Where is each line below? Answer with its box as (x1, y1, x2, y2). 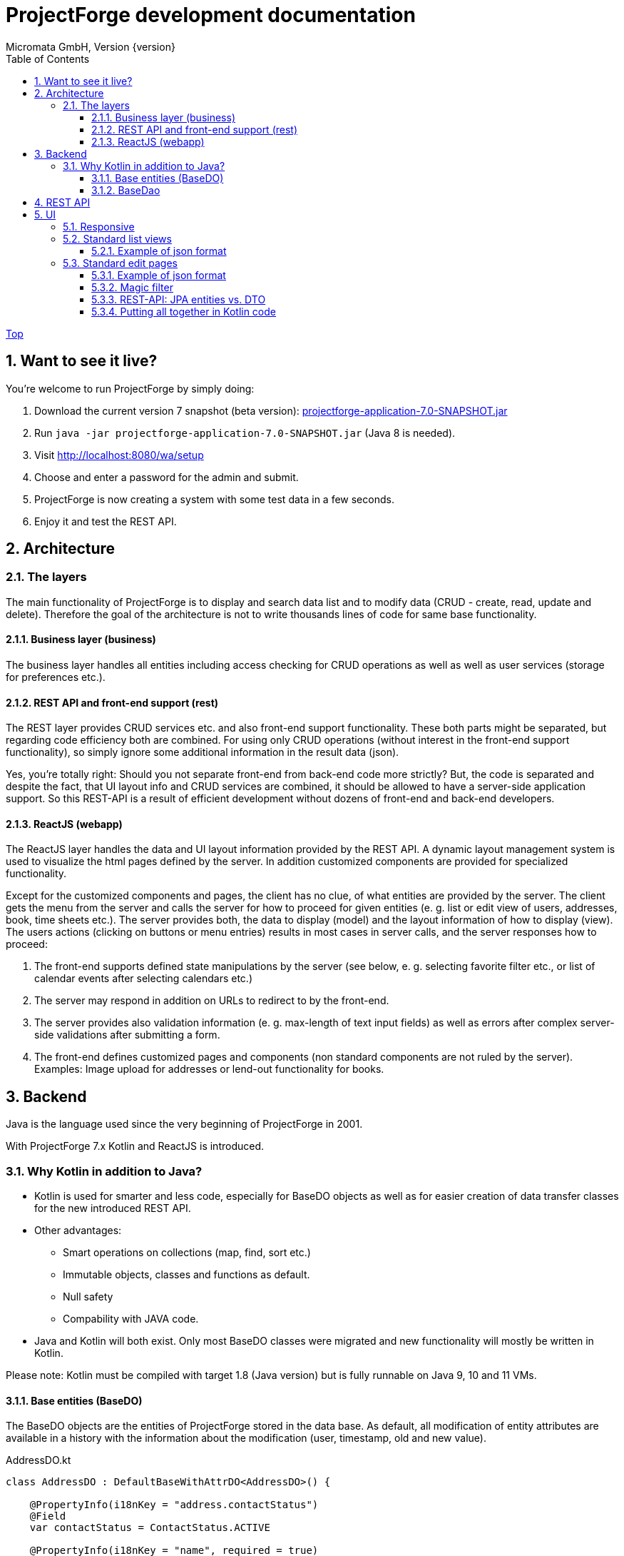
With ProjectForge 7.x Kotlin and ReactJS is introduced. (6, 1140, 265, 1153)
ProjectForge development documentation (6, 3, 416, 27)
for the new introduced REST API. (34, 1202, 191, 1215)
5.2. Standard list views (63, 232, 172, 245)
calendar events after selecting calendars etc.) (34, 972, 252, 985)
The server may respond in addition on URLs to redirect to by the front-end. (34, 994, 389, 1007)
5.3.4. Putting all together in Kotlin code (91, 305, 276, 318)
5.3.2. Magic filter (91, 281, 173, 293)
